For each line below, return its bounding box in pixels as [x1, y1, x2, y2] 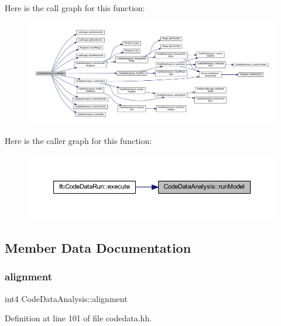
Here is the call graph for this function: [5, 2, 145, 13]
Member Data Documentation [5, 238, 191, 256]
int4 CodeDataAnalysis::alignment [5, 292, 128, 304]
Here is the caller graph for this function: [5, 135, 152, 147]
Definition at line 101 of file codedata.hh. [5, 312, 152, 324]
